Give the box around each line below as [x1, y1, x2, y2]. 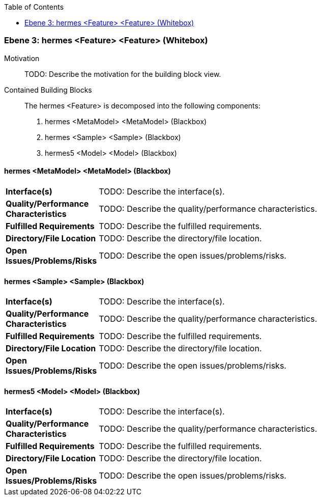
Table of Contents [4, 3, 64, 11]
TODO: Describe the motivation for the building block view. [24, 69, 221, 78]
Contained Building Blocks [4, 85, 92, 94]
